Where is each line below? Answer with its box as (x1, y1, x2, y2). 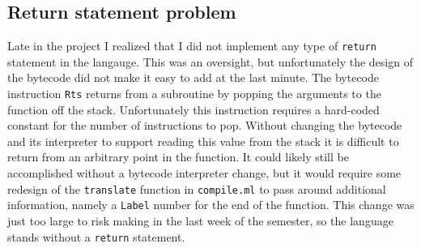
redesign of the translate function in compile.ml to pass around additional (7, 180, 386, 197)
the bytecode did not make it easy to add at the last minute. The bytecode (7, 69, 380, 86)
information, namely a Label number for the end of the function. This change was (7, 196, 415, 213)
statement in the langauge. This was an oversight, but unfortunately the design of (7, 53, 413, 70)
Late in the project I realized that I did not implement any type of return (7, 37, 376, 54)
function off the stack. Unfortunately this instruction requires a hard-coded (7, 100, 380, 118)
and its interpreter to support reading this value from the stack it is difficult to (7, 132, 399, 149)
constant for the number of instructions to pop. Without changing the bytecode (7, 117, 402, 134)
